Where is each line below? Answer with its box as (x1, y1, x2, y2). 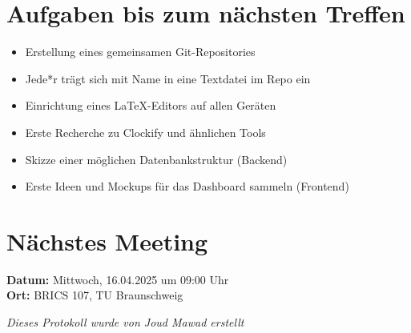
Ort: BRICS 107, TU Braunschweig (6, 287, 183, 303)
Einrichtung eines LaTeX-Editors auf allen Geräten (25, 97, 276, 114)
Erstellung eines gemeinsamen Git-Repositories (25, 43, 256, 60)
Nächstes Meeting (6, 224, 208, 257)
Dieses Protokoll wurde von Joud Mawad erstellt (6, 314, 244, 330)
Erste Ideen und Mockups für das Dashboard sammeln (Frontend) (25, 178, 349, 195)
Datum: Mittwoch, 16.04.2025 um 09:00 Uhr (6, 271, 229, 287)
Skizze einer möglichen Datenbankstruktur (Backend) (25, 150, 288, 167)
